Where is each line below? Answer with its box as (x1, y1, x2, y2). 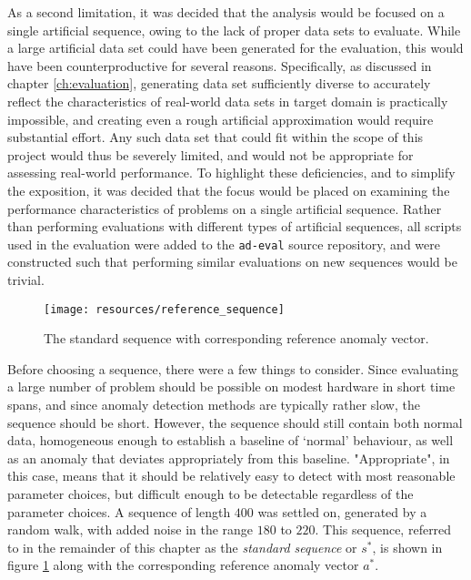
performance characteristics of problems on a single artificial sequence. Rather (7, 198, 442, 218)
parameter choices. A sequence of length (7, 502, 231, 521)
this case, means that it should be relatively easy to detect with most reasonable (7, 466, 456, 485)
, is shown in (372, 537, 443, 556)
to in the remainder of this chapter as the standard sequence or (7, 537, 357, 556)
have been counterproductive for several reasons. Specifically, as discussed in (7, 56, 432, 75)
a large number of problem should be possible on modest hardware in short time (7, 377, 456, 396)
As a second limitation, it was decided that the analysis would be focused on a (7, 3, 445, 21)
